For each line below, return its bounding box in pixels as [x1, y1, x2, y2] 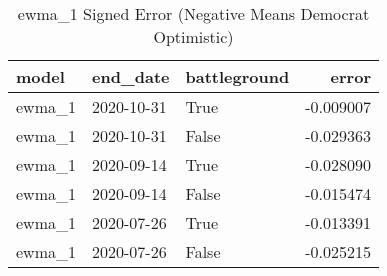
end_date [91, 65, 170, 88]
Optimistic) [153, 25, 234, 48]
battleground [185, 65, 290, 88]
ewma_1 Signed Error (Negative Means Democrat [17, 2, 370, 25]
